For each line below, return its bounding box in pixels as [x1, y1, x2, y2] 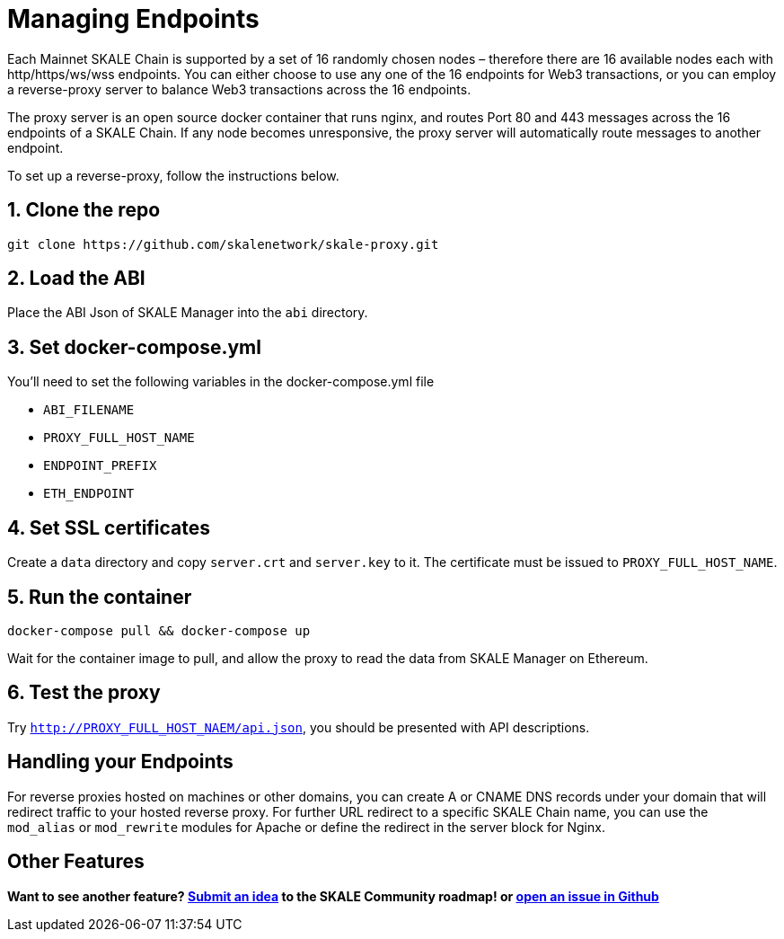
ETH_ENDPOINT [43, 486, 135, 501]
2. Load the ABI [7, 267, 145, 290]
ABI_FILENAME [43, 403, 135, 418]
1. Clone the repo [7, 199, 161, 222]
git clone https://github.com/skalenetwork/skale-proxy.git [7, 236, 439, 252]
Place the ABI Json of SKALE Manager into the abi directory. [7, 305, 368, 321]
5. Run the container [7, 585, 192, 608]
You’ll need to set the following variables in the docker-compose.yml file [7, 374, 435, 390]
